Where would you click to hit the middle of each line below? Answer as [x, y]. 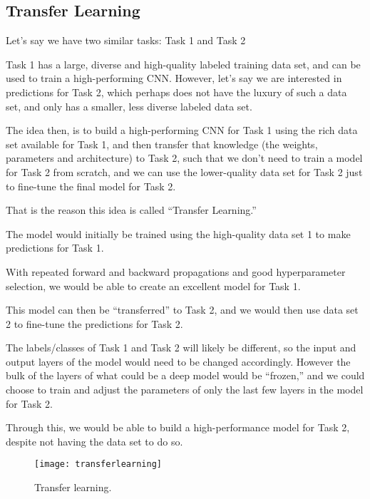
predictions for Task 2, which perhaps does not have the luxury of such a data [176, 92]
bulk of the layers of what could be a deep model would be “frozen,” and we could [185, 375]
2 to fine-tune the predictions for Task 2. [94, 323]
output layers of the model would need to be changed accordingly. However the [178, 361]
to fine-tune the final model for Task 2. [91, 186]
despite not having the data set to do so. [94, 441]
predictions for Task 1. [55, 248]
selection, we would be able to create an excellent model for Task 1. [153, 285]
